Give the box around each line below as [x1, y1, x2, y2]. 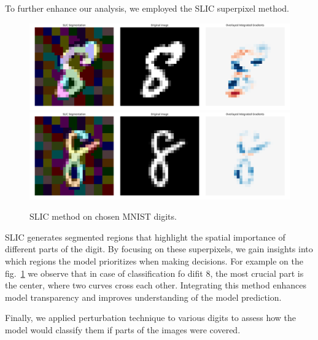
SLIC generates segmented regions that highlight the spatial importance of [5, 230, 285, 243]
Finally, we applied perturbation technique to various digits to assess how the [5, 311, 297, 324]
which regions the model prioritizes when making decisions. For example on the [5, 254, 303, 267]
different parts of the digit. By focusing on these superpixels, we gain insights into [5, 242, 313, 255]
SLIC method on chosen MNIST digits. [29, 210, 177, 223]
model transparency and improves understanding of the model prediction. [5, 290, 282, 303]
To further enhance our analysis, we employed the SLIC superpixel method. [5, 2, 289, 14]
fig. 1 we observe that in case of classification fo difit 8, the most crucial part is [5, 266, 304, 279]
